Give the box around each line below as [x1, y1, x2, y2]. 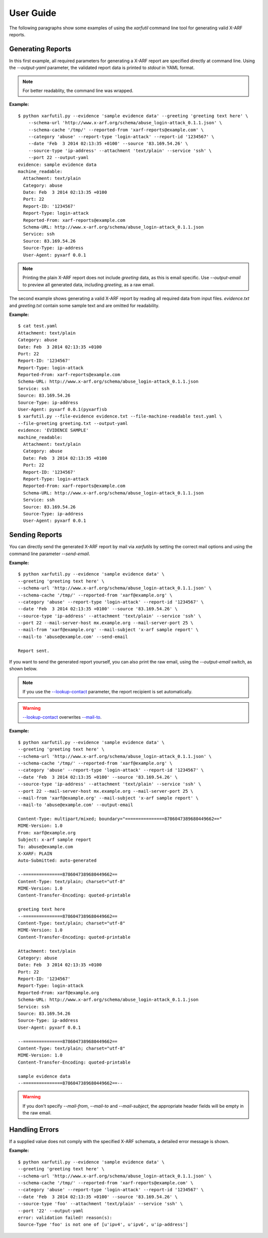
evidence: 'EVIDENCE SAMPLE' [18, 427, 89, 433]
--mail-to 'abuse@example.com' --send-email [18, 634, 129, 640]
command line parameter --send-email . [9, 551, 90, 557]
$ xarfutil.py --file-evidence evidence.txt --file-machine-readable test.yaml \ [18, 413, 222, 419]
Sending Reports [9, 531, 62, 539]
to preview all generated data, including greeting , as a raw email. [22, 281, 155, 288]
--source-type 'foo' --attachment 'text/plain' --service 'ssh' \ [18, 1201, 183, 1207]
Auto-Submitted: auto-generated [18, 858, 97, 863]
